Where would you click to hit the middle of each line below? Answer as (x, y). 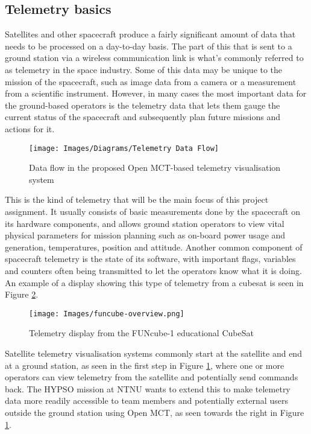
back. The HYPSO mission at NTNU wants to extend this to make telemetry (148, 388)
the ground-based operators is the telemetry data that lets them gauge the (143, 105)
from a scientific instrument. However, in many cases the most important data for (156, 93)
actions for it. (30, 128)
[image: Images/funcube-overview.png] (107, 314)
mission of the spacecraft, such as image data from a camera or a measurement (151, 81)
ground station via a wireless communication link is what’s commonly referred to (154, 58)
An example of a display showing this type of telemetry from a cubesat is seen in (154, 282)
